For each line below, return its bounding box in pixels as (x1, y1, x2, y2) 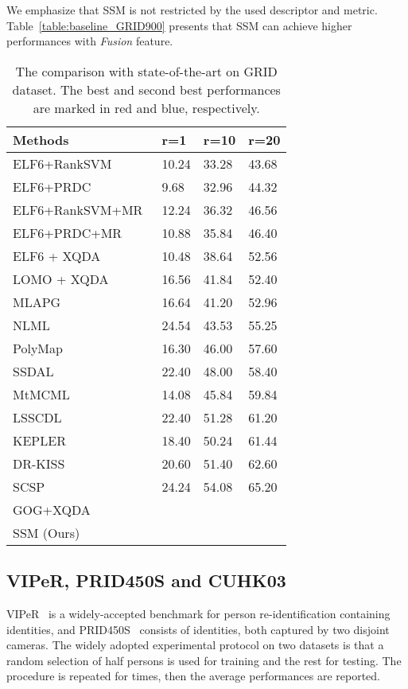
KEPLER (13, 430, 66, 450)
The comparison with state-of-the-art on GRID (15, 61, 278, 80)
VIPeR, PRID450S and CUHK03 (6, 568, 286, 593)
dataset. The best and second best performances (12, 80, 281, 99)
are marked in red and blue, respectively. (33, 98, 260, 117)
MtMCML (13, 384, 70, 403)
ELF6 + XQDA (13, 246, 101, 265)
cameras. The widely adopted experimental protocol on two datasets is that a (6, 636, 384, 653)
